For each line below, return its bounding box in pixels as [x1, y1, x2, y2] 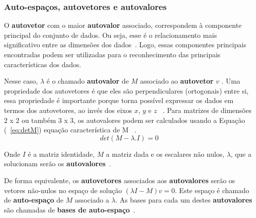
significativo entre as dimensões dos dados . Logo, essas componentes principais [4, 39, 247, 50]
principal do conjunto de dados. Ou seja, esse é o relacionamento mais [4, 29, 217, 40]
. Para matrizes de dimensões [163, 105, 252, 115]
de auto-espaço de [4, 195, 64, 205]
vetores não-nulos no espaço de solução [4, 185, 122, 195]
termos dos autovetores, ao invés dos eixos [4, 105, 132, 115]
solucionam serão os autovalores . [4, 158, 111, 169]
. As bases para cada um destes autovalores [115, 195, 253, 205]
